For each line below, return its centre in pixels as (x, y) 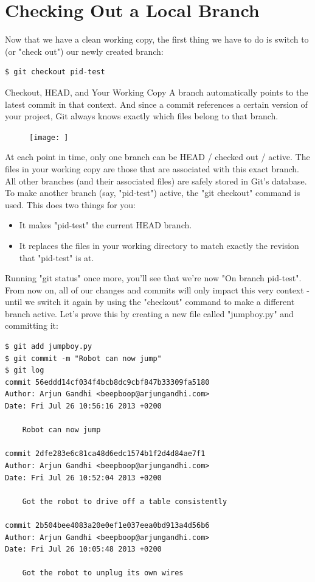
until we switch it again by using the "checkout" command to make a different (150, 302)
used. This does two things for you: (71, 204)
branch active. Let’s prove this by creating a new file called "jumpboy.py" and (149, 313)
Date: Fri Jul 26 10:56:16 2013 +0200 (83, 406)
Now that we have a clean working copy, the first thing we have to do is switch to (157, 39)
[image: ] (49, 137)
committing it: (32, 325)
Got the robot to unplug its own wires (103, 573)
